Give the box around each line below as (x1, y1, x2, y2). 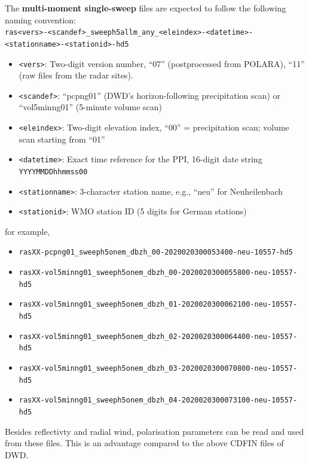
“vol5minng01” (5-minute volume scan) (19, 101, 163, 113)
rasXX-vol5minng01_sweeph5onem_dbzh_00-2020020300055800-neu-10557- (19, 268, 298, 277)
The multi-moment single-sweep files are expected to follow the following (5, 2, 286, 14)
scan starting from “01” (19, 132, 105, 145)
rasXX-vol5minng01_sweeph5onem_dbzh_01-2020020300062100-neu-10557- (19, 300, 298, 309)
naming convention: (5, 13, 77, 26)
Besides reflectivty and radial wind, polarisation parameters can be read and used (5, 425, 304, 437)
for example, (5, 225, 50, 237)
